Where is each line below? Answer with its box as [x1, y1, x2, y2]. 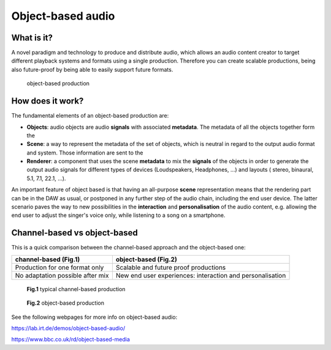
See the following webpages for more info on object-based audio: [11, 313, 178, 321]
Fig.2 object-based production [26, 299, 104, 306]
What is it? [11, 32, 53, 43]
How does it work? [11, 96, 84, 107]
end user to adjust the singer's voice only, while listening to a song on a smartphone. [11, 211, 226, 219]
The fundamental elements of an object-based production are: [11, 112, 169, 120]
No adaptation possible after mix [15, 271, 109, 280]
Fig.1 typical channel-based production [26, 285, 126, 292]
